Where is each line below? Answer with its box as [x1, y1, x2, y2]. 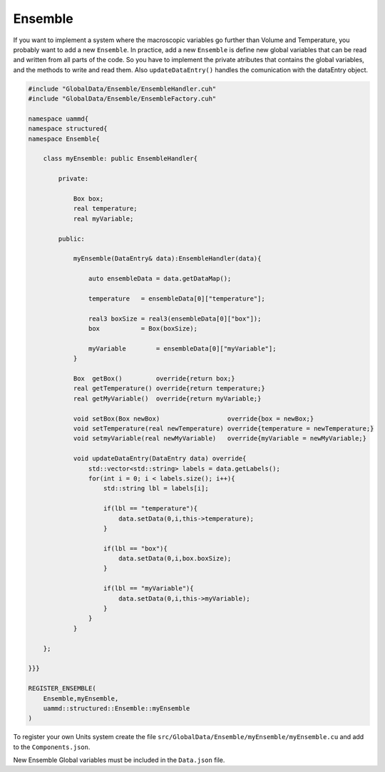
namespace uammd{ [28, 114, 89, 123]
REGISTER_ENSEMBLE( [28, 684, 96, 693]
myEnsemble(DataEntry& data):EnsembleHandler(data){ [73, 254, 262, 263]
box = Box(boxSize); [88, 325, 197, 333]
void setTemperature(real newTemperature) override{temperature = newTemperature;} [73, 424, 374, 432]
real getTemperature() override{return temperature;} [73, 384, 265, 393]
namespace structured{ [28, 125, 108, 133]
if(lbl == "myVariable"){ [103, 584, 194, 593]
